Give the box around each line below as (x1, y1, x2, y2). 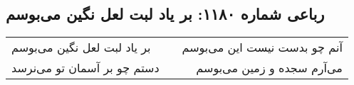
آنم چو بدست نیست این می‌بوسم (182, 39, 343, 56)
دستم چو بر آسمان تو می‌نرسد (11, 59, 160, 76)
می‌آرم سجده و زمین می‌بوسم (196, 59, 343, 76)
